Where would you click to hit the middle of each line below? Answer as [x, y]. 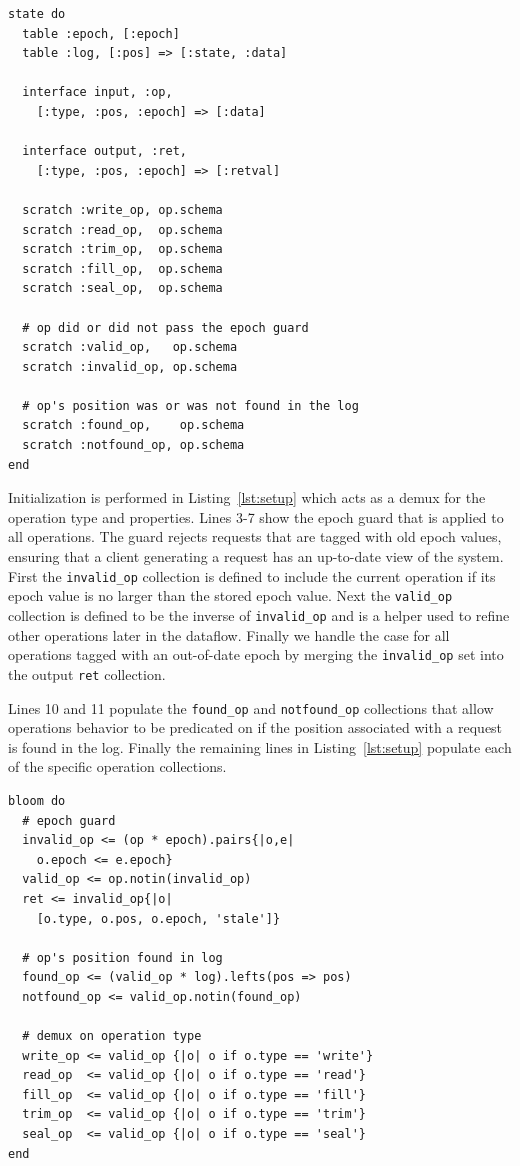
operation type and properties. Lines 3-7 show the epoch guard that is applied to [256, 516]
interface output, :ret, [104, 151]
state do [37, 14]
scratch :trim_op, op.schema [122, 249]
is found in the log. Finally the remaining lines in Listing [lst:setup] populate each [260, 746]
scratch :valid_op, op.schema [130, 347]
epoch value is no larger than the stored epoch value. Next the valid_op [230, 595]
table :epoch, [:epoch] [101, 33]
